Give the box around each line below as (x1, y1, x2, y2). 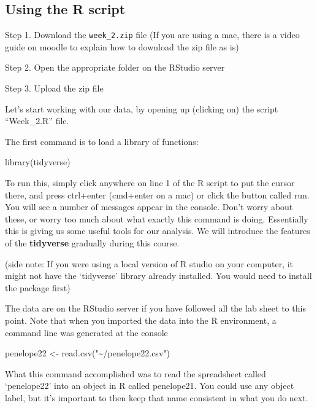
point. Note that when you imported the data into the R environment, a (5, 313, 277, 326)
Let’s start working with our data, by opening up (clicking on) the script (5, 102, 278, 115)
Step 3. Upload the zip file (5, 82, 104, 95)
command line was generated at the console (5, 326, 168, 339)
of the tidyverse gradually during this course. (5, 236, 180, 249)
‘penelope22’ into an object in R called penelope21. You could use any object (5, 379, 294, 392)
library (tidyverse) (5, 155, 71, 168)
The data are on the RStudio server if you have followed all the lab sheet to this (5, 302, 306, 315)
